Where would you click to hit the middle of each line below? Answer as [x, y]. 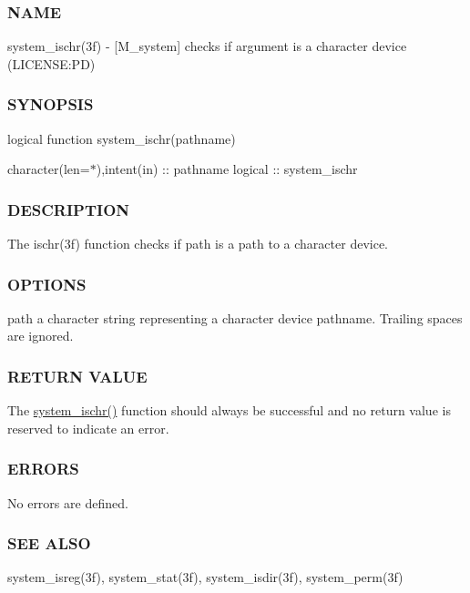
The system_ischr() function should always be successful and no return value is [229, 410]
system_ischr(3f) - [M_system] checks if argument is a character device [207, 46]
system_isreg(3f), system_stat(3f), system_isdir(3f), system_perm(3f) [205, 577]
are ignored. [41, 336]
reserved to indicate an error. [88, 428]
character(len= [49, 169]
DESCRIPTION [69, 209]
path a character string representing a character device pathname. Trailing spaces [235, 317]
